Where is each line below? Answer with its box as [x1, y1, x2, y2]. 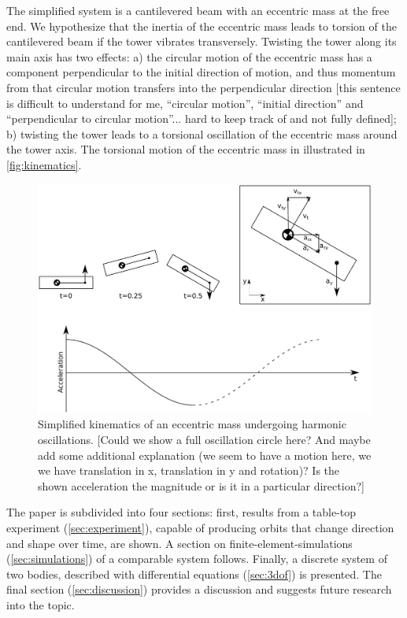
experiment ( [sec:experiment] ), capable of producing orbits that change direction [6, 520, 394, 536]
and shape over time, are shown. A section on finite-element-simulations [6, 535, 353, 551]
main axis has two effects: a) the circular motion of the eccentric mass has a [6, 48, 372, 65]
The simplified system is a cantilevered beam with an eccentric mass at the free [6, 2, 390, 18]
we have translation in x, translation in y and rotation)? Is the [38, 462, 340, 479]
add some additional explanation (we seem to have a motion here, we [38, 446, 372, 463]
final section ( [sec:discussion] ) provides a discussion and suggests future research [6, 581, 392, 598]
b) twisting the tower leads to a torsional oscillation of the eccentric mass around [6, 125, 398, 142]
